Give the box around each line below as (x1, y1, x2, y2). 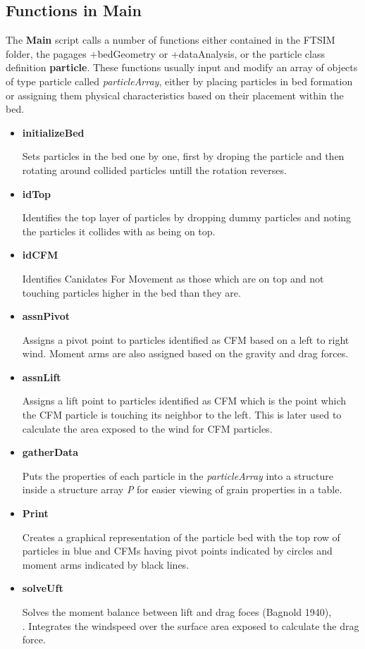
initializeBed (22, 125, 85, 140)
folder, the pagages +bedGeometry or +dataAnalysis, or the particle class (6, 46, 325, 61)
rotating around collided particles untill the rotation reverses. (22, 162, 287, 177)
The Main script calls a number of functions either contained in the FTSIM (6, 32, 335, 47)
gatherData (22, 445, 79, 459)
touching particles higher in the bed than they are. (22, 285, 241, 299)
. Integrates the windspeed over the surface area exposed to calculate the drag (22, 618, 359, 633)
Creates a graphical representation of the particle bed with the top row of (22, 529, 340, 544)
